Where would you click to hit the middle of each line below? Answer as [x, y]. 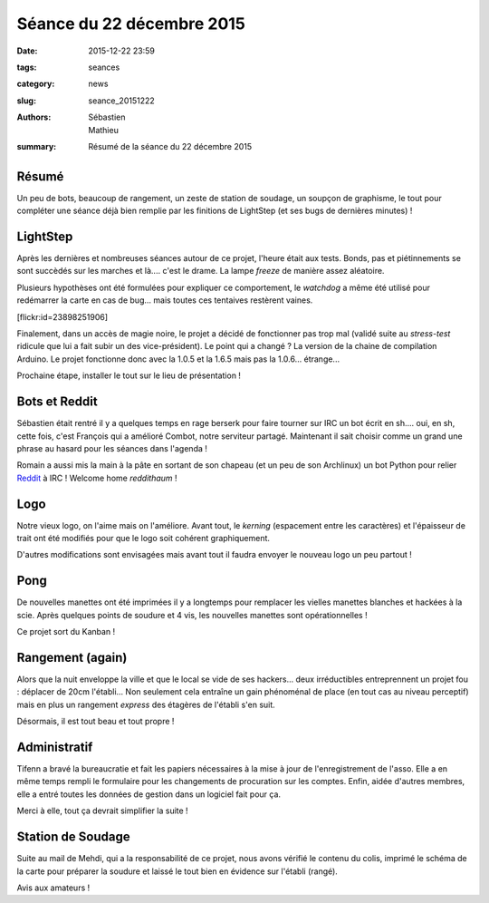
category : [36, 84]
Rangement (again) [72, 657]
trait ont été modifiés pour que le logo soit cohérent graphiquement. [144, 538]
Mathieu [104, 130]
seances [104, 67]
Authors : [34, 117]
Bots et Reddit [58, 402]
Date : [27, 51]
